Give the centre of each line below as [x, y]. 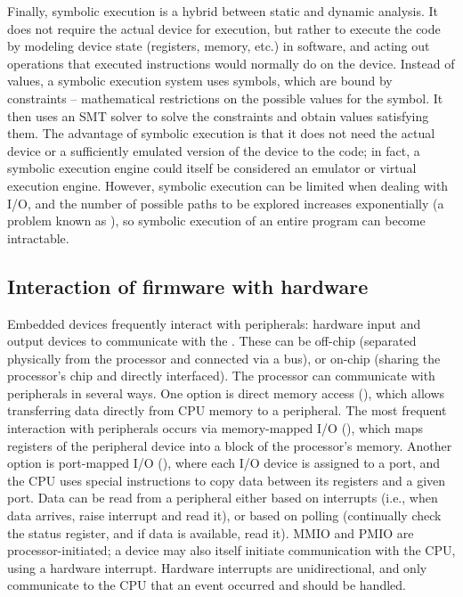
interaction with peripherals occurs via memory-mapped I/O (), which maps [215, 428]
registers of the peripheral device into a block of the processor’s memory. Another [230, 445]
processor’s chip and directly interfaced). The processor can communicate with [221, 376]
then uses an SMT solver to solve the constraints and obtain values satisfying [218, 115]
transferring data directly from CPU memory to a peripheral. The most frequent [227, 410]
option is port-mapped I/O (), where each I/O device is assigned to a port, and [224, 463]
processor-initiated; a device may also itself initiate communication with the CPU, [231, 550]
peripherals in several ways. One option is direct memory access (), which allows [226, 393]
